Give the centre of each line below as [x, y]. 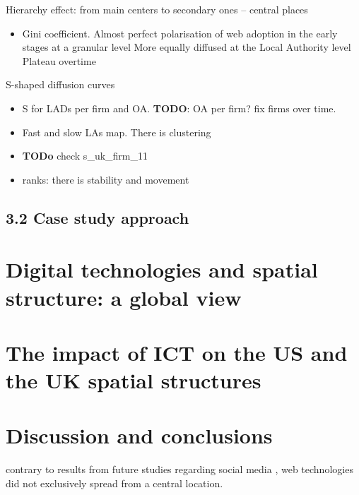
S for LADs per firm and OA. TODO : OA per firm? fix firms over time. [179, 108]
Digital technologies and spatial [162, 269]
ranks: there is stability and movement [106, 179]
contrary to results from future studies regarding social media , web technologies [179, 469]
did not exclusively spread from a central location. [114, 483]
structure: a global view [124, 297]
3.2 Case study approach [98, 217]
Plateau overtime [59, 60]
